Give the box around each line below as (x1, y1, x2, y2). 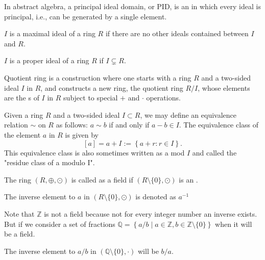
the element (4, 129, 41, 140)
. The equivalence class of (179, 119, 259, 130)
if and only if (109, 119, 150, 130)
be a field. (4, 228, 35, 239)
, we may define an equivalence (140, 109, 237, 120)
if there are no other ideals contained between (105, 28, 249, 39)
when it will (215, 218, 252, 229)
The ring (4, 174, 31, 185)
